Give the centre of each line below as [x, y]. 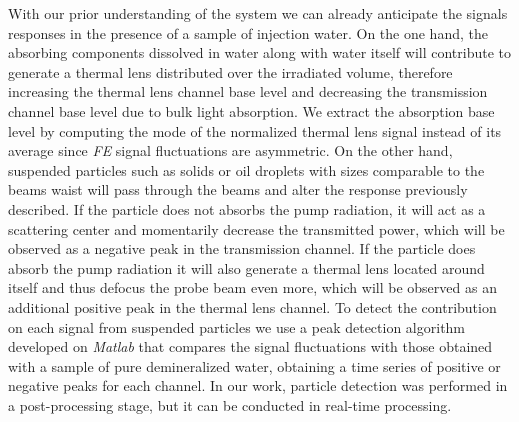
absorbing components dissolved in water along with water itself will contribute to [259, 52]
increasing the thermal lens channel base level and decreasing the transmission [248, 91]
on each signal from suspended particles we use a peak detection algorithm [237, 326]
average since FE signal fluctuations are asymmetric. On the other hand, [230, 150]
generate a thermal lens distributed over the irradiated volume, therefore [230, 71]
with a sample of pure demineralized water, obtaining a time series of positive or [254, 365]
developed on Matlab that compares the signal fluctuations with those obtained [250, 346]
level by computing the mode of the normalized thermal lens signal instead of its [255, 130]
